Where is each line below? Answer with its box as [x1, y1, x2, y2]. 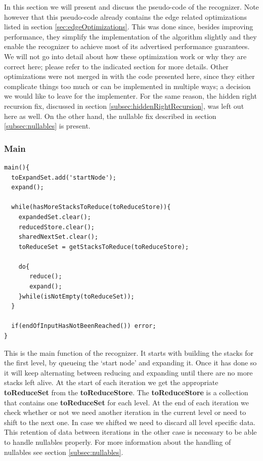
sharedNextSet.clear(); [18, 233, 99, 241]
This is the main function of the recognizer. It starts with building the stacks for [4, 347, 253, 358]
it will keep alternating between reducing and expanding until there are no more [4, 367, 253, 378]
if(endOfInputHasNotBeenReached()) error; [11, 322, 156, 330]
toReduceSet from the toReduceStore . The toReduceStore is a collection [4, 387, 248, 397]
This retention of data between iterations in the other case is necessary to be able [4, 427, 257, 437]
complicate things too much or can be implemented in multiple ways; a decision [4, 80, 251, 91]
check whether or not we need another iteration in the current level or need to [4, 407, 246, 417]
